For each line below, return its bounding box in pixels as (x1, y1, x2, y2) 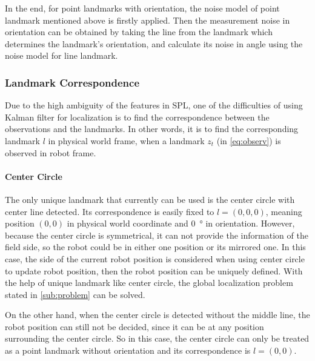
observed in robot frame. (5, 146, 96, 159)
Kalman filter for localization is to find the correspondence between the (5, 110, 270, 123)
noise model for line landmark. (5, 49, 118, 62)
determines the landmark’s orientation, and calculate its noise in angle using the (5, 37, 303, 50)
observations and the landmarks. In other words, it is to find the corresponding (5, 122, 299, 135)
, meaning (265, 205, 302, 217)
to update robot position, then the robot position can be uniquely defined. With (5, 264, 303, 277)
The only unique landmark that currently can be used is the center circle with (5, 193, 295, 205)
